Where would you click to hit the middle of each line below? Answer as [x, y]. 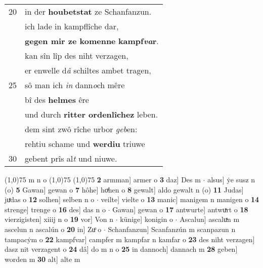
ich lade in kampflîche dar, [72, 26]
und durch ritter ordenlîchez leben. [92, 114]
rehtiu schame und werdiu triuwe [85, 144]
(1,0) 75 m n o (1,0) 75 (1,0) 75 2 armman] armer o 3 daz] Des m [103, 179]
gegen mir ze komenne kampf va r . [92, 41]
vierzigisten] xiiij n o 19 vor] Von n [59, 219]
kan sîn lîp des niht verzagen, [77, 55]
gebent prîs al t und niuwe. [71, 158]
